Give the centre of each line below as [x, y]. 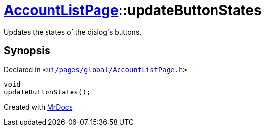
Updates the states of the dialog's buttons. [73, 32]
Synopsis [27, 51]
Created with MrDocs [38, 107]
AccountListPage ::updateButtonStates [133, 10]
